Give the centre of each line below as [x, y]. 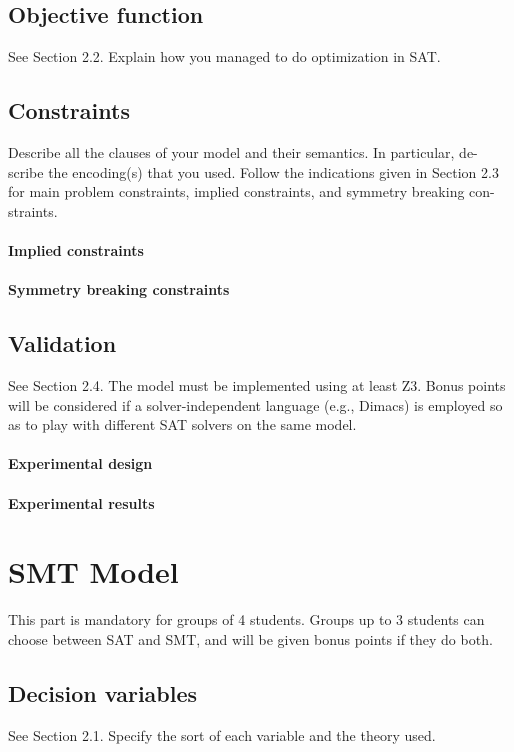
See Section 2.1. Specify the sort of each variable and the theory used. [222, 734]
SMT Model [93, 571]
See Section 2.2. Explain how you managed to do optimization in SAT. [224, 56]
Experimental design [80, 463]
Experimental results [81, 502]
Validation [62, 343]
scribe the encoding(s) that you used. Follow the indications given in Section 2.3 [253, 171]
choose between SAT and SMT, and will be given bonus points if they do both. [250, 638]
